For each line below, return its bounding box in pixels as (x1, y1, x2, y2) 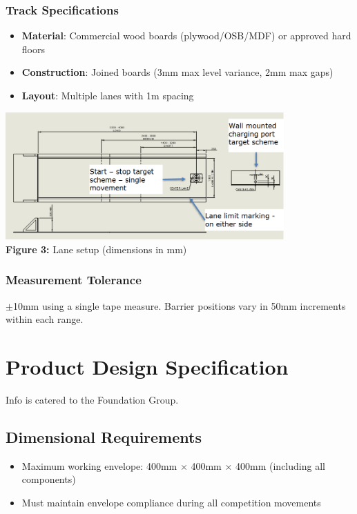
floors (21, 41, 45, 56)
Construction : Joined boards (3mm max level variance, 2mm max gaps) (21, 65, 334, 79)
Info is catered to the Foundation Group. (6, 393, 179, 407)
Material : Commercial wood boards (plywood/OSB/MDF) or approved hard (21, 28, 351, 43)
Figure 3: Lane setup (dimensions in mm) (6, 241, 187, 256)
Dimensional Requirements (6, 426, 202, 448)
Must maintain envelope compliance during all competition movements (21, 495, 321, 510)
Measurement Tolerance (6, 271, 142, 288)
